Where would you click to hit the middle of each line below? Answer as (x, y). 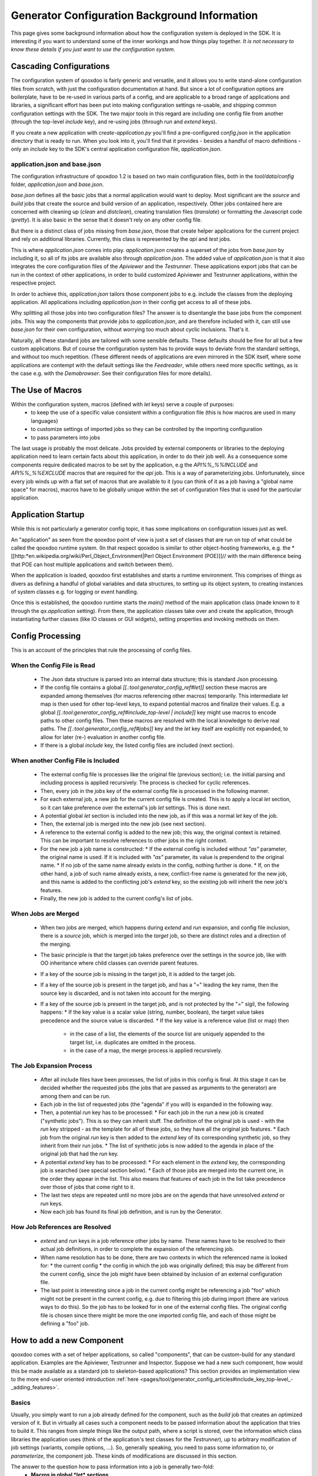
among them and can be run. (75, 1096)
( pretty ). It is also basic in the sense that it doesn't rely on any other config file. (107, 220)
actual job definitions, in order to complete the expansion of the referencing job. (137, 1249)
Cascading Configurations (60, 66)
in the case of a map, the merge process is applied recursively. (146, 1050)
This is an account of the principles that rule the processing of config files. (101, 650)
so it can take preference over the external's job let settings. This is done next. (135, 807)
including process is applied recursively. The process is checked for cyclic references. (145, 783)
